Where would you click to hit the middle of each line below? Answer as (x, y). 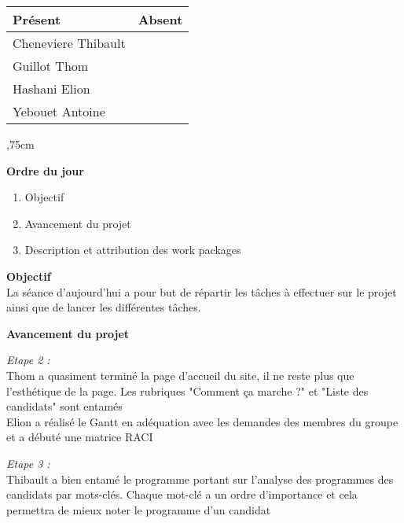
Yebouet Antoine (59, 111)
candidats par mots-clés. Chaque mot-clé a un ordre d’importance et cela (182, 494)
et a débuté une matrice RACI (80, 437)
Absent (160, 19)
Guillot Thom (51, 66)
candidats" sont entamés (64, 406)
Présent (37, 19)
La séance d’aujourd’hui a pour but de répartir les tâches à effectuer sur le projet (202, 291)
